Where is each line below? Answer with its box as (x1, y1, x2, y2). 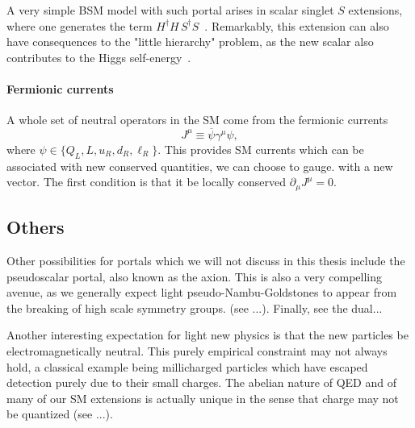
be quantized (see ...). (6, 405, 113, 422)
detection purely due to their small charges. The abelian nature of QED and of (6, 374, 396, 391)
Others (6, 214, 65, 239)
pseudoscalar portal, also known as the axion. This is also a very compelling (6, 268, 382, 285)
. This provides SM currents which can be (157, 140, 364, 157)
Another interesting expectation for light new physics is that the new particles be (6, 326, 409, 343)
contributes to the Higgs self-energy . (6, 48, 191, 65)
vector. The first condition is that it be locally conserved (6, 173, 287, 190)
